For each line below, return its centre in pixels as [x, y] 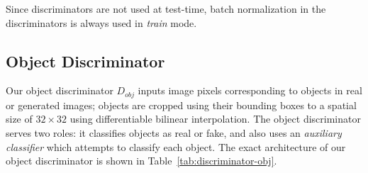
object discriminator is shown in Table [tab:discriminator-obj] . [141, 161]
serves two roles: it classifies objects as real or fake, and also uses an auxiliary [174, 133]
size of [19, 119]
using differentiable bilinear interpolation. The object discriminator [215, 119]
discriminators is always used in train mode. [101, 22]
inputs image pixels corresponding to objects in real [250, 90]
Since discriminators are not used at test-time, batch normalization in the [166, 9]
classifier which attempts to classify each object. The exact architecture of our [176, 146]
